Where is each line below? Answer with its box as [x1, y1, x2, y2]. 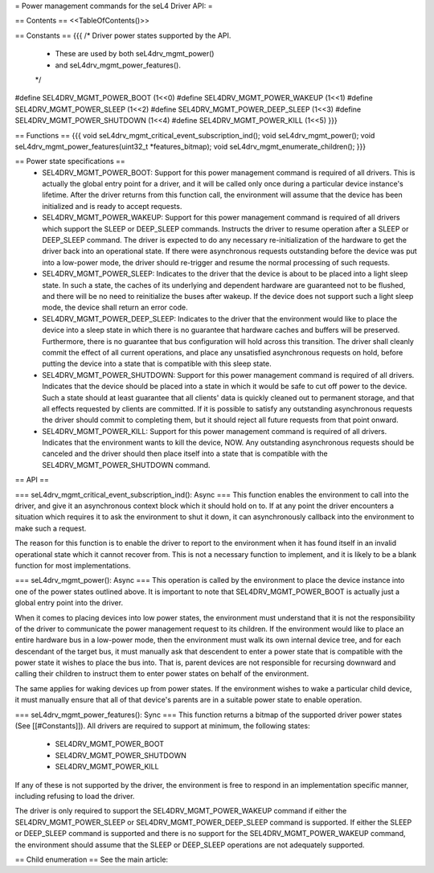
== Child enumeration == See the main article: [14, 855, 169, 864]
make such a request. [14, 523, 87, 533]
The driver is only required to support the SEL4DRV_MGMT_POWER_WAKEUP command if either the [14, 806, 347, 816]
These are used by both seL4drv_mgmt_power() [55, 49, 215, 59]
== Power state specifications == [14, 157, 126, 166]
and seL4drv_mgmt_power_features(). [55, 60, 181, 70]
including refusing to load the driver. [14, 792, 135, 801]
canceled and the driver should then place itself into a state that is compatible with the [42, 449, 329, 458]
